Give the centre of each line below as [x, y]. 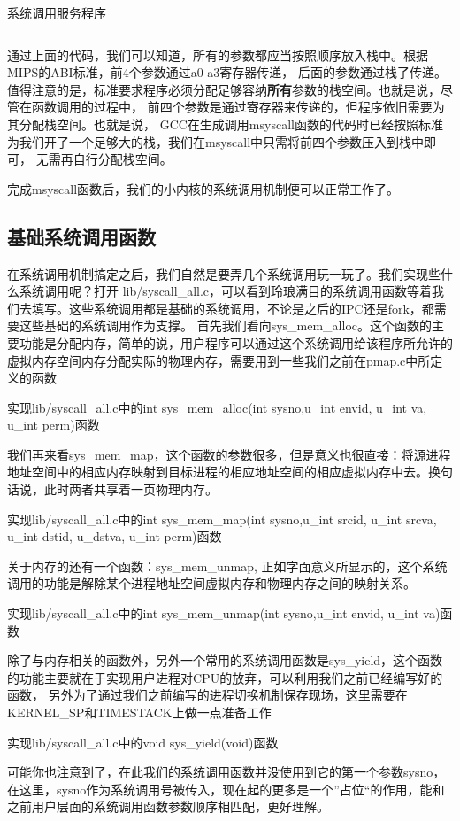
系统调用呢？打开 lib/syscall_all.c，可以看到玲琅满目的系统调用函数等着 [226, 291]
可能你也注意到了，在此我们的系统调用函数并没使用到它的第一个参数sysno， [226, 772]
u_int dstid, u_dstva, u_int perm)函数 [115, 536]
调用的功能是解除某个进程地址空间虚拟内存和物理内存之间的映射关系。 [211, 583]
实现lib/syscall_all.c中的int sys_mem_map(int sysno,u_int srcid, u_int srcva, [222, 519]
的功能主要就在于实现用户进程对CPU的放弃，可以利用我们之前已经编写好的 [225, 677]
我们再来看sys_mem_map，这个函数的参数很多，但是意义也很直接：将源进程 [229, 454]
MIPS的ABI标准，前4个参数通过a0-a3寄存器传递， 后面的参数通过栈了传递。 [227, 72]
